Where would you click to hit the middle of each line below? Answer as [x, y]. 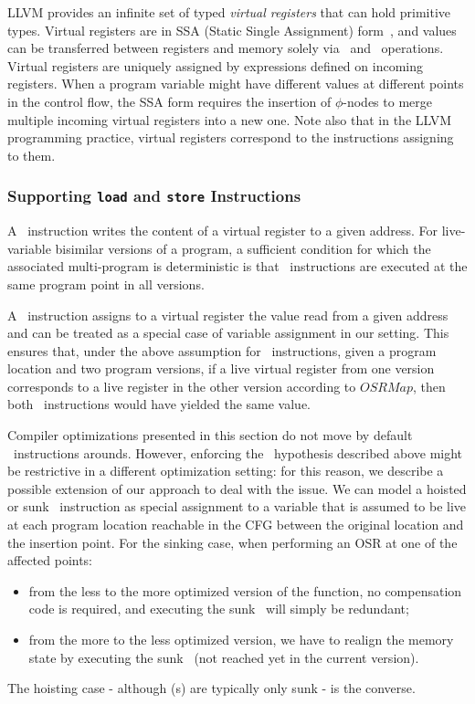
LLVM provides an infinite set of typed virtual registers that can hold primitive [229, 12]
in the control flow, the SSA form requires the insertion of [169, 101]
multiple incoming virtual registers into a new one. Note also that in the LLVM [230, 119]
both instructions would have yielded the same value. [159, 404]
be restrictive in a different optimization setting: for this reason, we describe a [226, 471]
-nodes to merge [387, 101]
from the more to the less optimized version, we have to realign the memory [241, 639]
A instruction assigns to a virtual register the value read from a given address [228, 315]
